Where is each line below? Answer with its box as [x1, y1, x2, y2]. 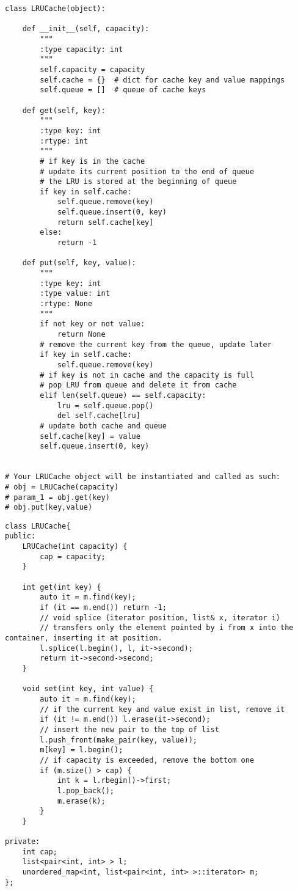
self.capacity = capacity [40, 65, 145, 74]
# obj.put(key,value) [5, 503, 93, 512]
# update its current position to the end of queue [40, 167, 255, 176]
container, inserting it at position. [5, 634, 162, 643]
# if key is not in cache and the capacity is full [40, 370, 255, 380]
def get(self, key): [22, 106, 106, 115]
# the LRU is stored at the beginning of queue [40, 177, 237, 186]
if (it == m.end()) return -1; [40, 603, 167, 612]
